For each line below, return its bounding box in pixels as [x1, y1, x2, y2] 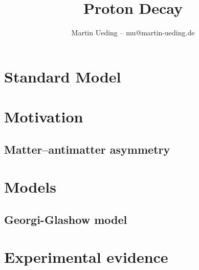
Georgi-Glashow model [4, 211, 127, 227]
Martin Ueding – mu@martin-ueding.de [71, 27, 195, 38]
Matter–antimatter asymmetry [4, 141, 170, 157]
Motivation [4, 106, 83, 127]
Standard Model [4, 66, 121, 87]
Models [4, 176, 56, 197]
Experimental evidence [4, 246, 168, 267]
